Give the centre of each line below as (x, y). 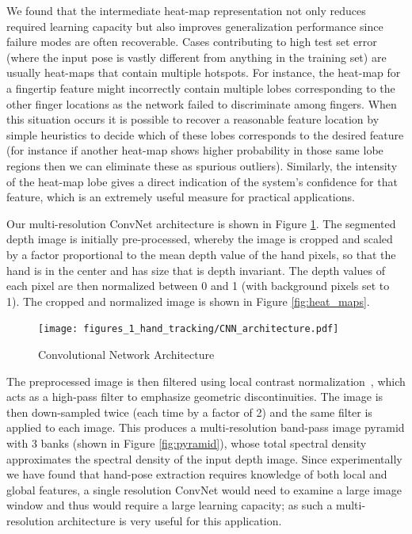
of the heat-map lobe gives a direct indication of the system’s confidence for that (202, 181)
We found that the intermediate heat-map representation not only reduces (186, 10)
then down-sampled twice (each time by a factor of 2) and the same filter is (189, 412)
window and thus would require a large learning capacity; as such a (170, 505)
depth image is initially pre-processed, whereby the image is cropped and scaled (200, 239)
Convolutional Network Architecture (126, 354)
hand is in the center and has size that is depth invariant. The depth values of (196, 270)
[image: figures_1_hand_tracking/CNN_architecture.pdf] (189, 329)
